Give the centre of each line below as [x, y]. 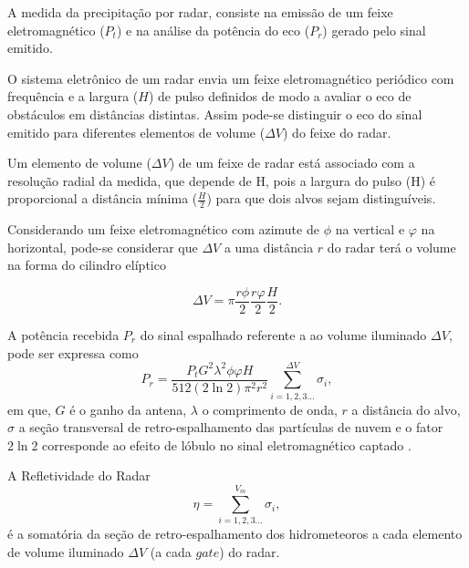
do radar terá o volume [391, 247]
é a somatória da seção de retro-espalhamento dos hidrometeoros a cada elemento [235, 534]
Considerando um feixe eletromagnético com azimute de [163, 229]
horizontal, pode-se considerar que [103, 247]
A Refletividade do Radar [79, 475]
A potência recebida [63, 335]
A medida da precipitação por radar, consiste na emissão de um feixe [200, 12]
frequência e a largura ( [73, 96]
